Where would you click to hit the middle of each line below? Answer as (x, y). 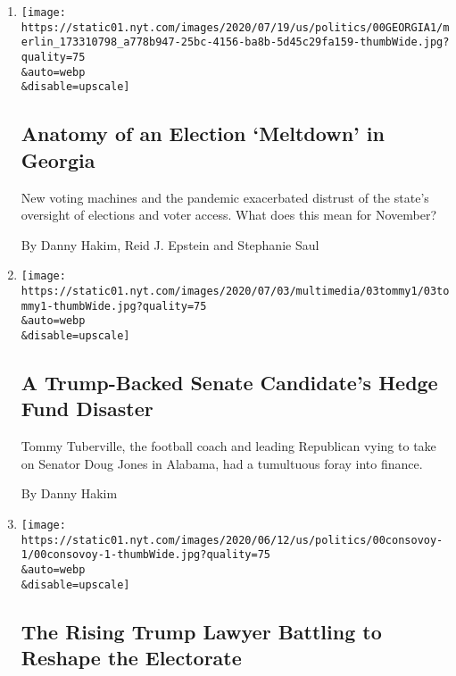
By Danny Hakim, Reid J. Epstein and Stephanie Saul (170, 244)
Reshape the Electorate (131, 658)
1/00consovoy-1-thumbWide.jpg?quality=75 (145, 555)
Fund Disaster (87, 409)
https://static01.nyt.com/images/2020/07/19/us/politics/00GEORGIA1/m (235, 27)
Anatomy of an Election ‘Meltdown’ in (203, 134)
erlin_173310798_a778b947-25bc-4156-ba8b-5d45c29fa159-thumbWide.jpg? (235, 42)
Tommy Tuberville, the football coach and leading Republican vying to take (228, 446)
